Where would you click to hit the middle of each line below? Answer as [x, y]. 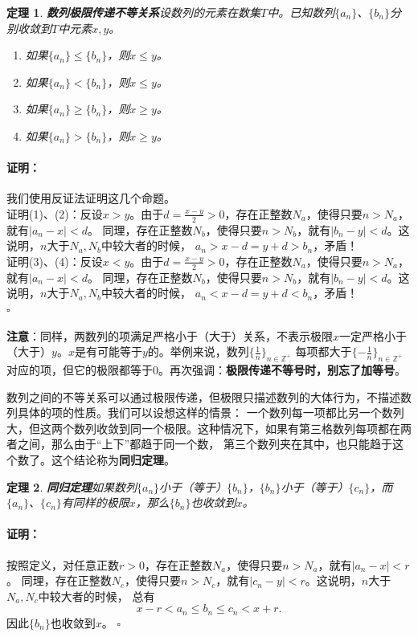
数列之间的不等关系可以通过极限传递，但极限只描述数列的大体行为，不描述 [203, 396]
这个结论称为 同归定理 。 [113, 459]
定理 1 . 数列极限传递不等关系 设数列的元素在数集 [133, 12]
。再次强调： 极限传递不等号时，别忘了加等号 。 [282, 369]
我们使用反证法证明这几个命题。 [91, 198]
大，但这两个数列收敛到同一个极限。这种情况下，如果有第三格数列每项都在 [203, 428]
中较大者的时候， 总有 [96, 596]
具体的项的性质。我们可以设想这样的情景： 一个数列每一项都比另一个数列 [211, 412]
